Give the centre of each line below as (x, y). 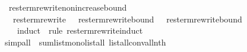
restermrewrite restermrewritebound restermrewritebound (127, 19)
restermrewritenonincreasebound (68, 7)
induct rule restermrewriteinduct (80, 30)
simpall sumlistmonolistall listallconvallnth (85, 42)
